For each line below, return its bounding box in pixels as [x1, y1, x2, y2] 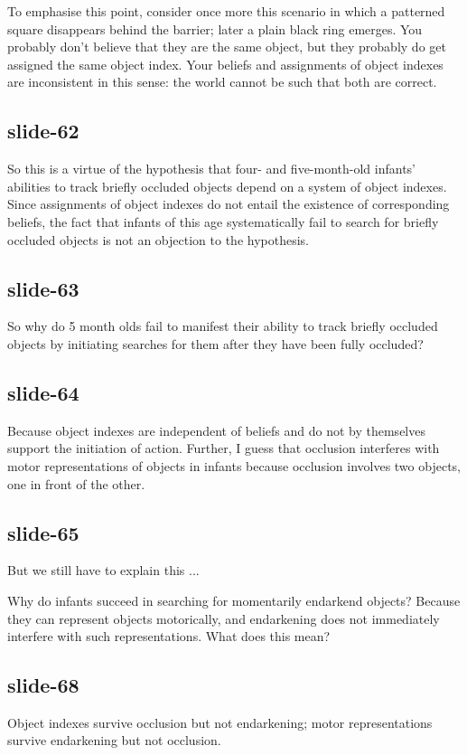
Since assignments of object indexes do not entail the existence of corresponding [7, 194, 450, 213]
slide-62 [7, 117, 79, 145]
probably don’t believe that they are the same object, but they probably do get [7, 37, 446, 56]
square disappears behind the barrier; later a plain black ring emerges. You [7, 19, 423, 38]
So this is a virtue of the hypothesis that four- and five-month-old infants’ [7, 159, 416, 178]
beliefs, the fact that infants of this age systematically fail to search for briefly [7, 212, 439, 231]
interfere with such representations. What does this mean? [7, 627, 331, 646]
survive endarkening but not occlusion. [7, 731, 221, 750]
